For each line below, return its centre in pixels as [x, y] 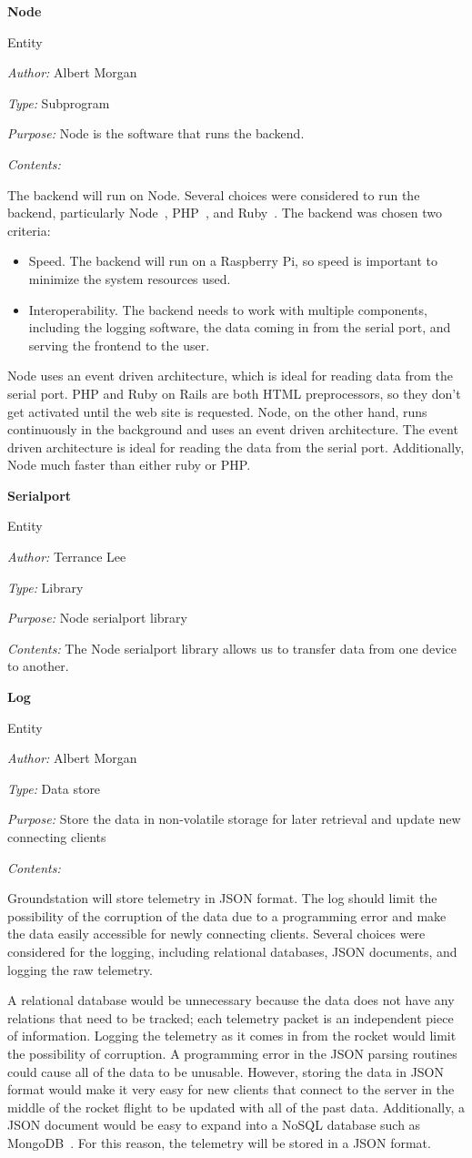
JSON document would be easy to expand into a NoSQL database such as [214, 1125]
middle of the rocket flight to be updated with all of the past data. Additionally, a [236, 1107]
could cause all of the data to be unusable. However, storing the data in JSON [226, 1071]
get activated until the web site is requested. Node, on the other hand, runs [217, 411]
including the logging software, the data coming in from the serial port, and [240, 327]
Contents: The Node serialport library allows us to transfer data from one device [232, 648]
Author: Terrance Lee [67, 557]
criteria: [29, 230]
